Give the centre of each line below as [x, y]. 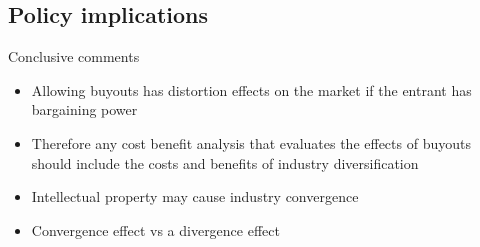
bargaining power [84, 109]
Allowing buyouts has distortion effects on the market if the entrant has [251, 89]
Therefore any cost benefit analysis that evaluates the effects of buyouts [251, 142]
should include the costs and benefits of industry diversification [225, 162]
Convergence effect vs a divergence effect [155, 229]
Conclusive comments [74, 56]
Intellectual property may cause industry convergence [195, 196]
